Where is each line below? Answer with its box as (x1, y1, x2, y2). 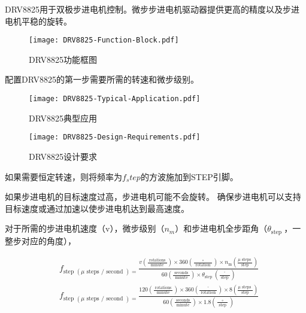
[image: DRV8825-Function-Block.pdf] (29, 36, 179, 45)
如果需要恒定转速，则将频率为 (5, 170, 122, 183)
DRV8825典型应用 (29, 111, 97, 124)
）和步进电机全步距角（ (175, 222, 268, 235)
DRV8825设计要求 (29, 150, 97, 162)
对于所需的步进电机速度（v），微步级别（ (5, 222, 165, 235)
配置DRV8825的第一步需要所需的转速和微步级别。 (5, 73, 199, 86)
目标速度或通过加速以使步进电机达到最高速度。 (5, 202, 189, 214)
